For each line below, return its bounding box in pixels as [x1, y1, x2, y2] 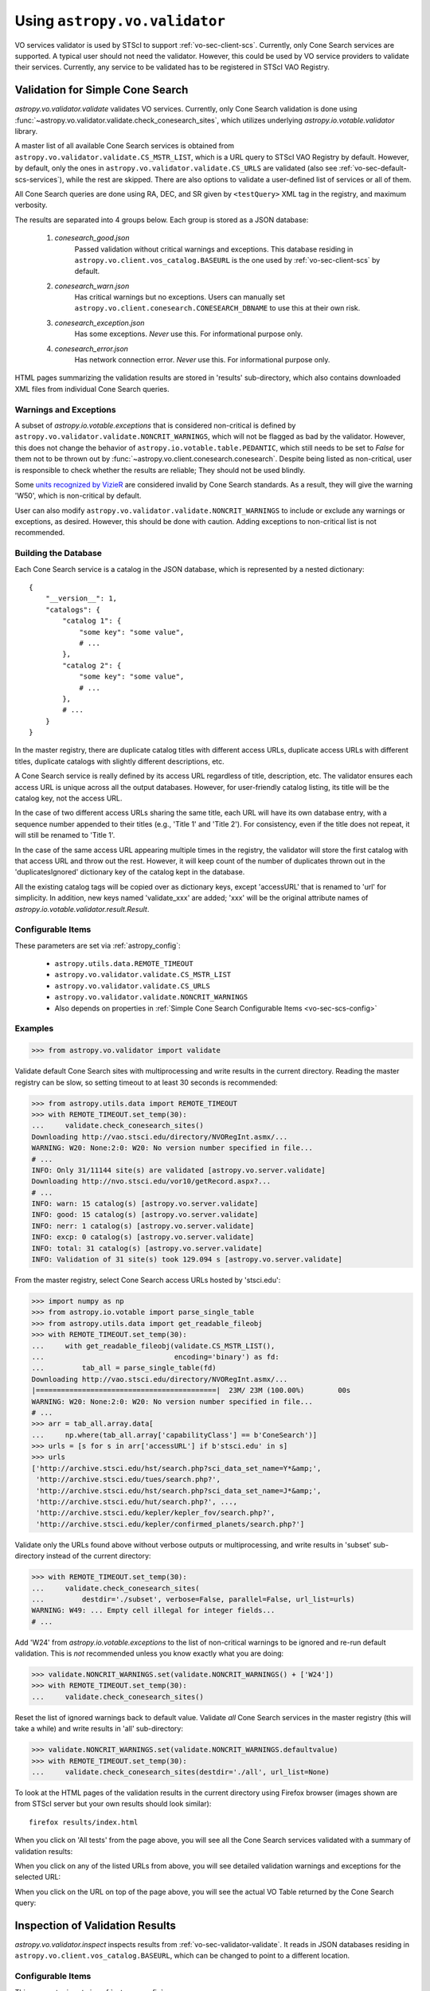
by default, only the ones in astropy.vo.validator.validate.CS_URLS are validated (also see [14, 163, 338, 173]
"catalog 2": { [62, 661, 122, 670]
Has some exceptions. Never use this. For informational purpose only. [74, 329, 303, 338]
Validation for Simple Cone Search [14, 84, 189, 97]
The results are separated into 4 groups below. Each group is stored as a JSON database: [14, 215, 309, 225]
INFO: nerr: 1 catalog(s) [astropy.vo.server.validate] [31, 1221, 255, 1230]
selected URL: [14, 1872, 61, 1882]
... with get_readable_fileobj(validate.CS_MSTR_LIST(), [31, 1341, 276, 1350]
